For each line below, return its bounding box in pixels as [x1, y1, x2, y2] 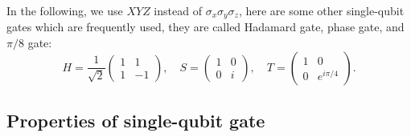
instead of [154, 2, 202, 18]
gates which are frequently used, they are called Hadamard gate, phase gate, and [6, 18, 405, 35]
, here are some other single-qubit [238, 2, 405, 18]
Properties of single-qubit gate [6, 108, 265, 133]
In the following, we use [6, 2, 123, 18]
